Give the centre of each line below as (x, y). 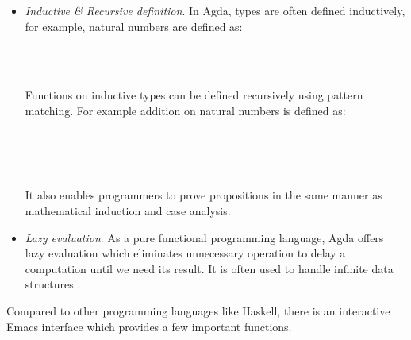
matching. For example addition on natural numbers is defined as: (185, 110)
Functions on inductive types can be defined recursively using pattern (194, 95)
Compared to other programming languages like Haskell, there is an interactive (198, 310)
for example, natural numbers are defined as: (134, 26)
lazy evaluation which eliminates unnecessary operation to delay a (185, 253)
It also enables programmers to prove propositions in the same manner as (204, 195)
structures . (53, 284)
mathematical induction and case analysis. (128, 210)
